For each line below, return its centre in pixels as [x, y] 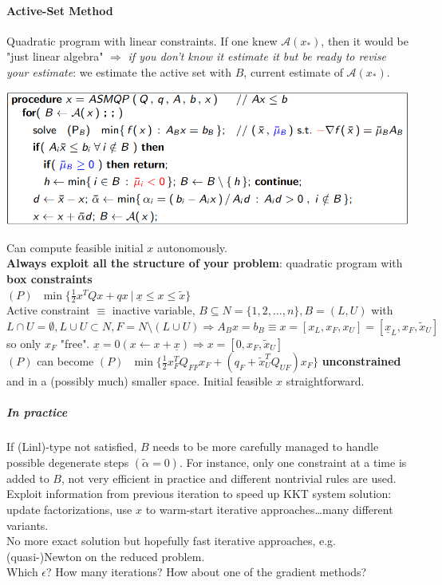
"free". [75, 343]
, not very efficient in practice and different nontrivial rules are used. [229, 478]
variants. [28, 525]
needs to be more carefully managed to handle [266, 447]
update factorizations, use [69, 509]
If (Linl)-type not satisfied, [72, 447]
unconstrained [361, 361]
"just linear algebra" [55, 56]
